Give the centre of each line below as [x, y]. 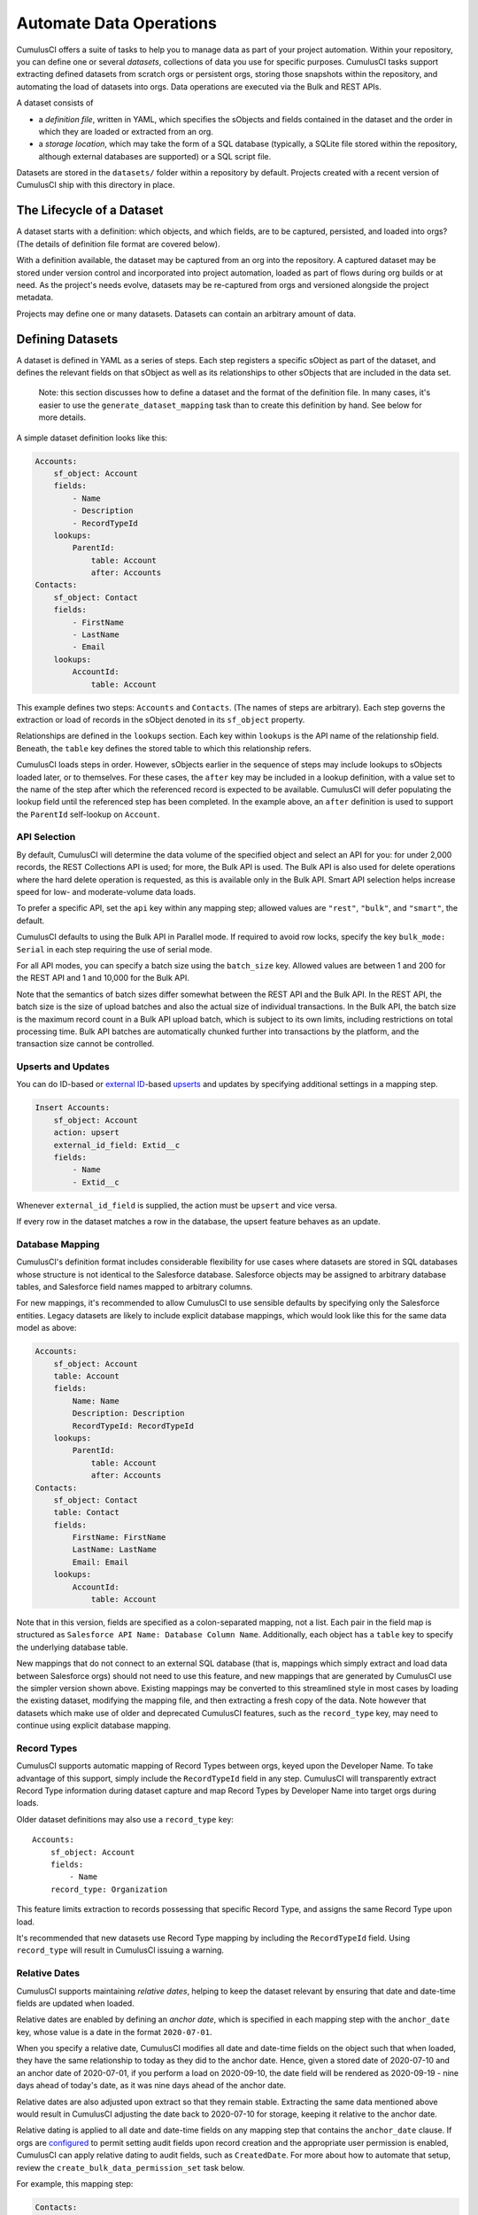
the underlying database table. [72, 1647]
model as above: [46, 1328]
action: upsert [86, 1133]
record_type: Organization [109, 1889]
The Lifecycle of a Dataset [90, 210]
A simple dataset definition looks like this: [92, 438]
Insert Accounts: [73, 1108]
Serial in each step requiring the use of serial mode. [114, 949]
